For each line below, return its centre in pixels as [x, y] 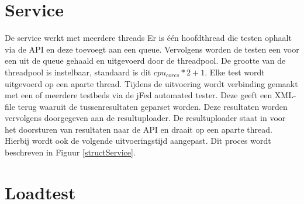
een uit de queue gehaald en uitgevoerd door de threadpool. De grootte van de [145, 60]
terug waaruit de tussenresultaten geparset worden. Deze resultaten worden [153, 106]
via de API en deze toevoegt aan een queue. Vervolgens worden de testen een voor [152, 49]
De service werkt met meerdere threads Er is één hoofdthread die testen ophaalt [148, 38]
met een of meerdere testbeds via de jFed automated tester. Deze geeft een [139, 95]
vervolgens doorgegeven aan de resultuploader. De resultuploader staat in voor [145, 118]
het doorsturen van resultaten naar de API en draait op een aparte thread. [139, 129]
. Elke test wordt [235, 72]
